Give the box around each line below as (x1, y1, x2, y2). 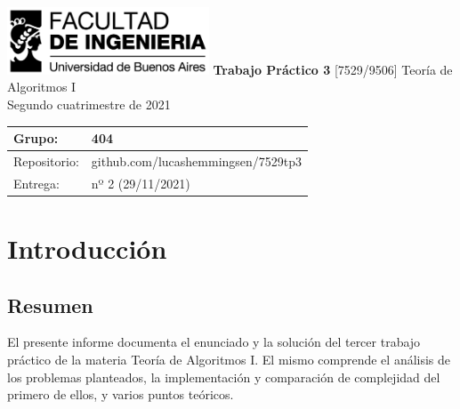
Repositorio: (13, 151, 79, 170)
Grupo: (13, 129, 59, 148)
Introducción (7, 229, 167, 266)
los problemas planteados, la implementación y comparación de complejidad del (7, 367, 440, 386)
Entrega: (13, 173, 60, 192)
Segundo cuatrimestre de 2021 (7, 94, 171, 113)
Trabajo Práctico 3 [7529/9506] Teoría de (213, 60, 453, 78)
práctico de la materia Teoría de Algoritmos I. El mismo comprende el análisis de (7, 349, 451, 368)
